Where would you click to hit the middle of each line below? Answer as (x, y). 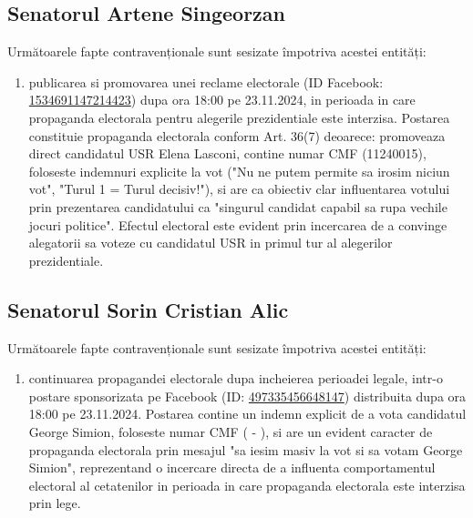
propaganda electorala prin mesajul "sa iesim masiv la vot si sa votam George (246, 449)
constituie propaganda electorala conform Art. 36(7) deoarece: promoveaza (237, 135)
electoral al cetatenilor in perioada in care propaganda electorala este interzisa (247, 485)
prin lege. (55, 503)
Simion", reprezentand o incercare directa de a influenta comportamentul (232, 467)
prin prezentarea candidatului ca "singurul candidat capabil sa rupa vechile (238, 206)
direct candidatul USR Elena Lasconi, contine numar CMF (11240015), (227, 153)
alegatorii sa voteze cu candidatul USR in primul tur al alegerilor (211, 243)
